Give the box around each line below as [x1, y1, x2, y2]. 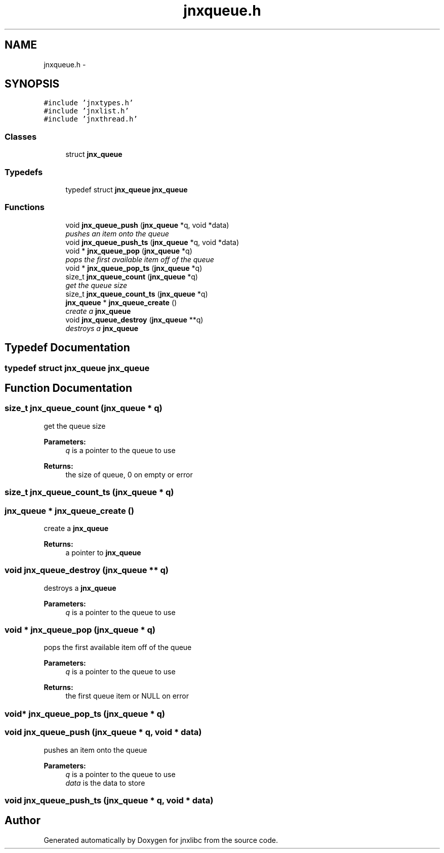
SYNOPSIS [5, 77, 60, 91]
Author [5, 814, 41, 827]
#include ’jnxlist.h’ [44, 107, 129, 115]
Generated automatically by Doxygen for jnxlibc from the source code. [44, 835, 278, 844]
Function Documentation [5, 381, 132, 394]
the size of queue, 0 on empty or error [65, 470, 193, 479]
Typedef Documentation [5, 341, 130, 354]
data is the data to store [65, 778, 145, 787]
